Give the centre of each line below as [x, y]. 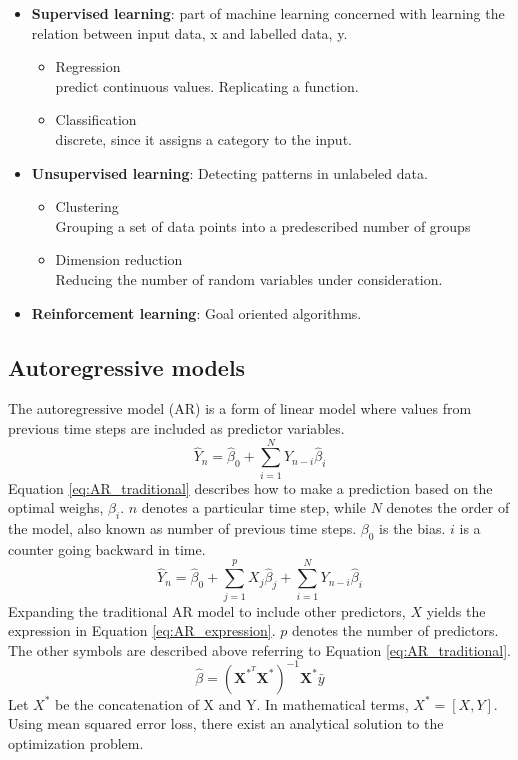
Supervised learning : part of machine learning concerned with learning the [268, 13]
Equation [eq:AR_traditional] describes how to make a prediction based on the [250, 487]
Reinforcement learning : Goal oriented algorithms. [196, 312]
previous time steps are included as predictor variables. [176, 427]
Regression [88, 66]
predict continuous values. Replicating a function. [207, 85]
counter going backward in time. [107, 548]
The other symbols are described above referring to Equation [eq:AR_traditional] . [260, 649]
